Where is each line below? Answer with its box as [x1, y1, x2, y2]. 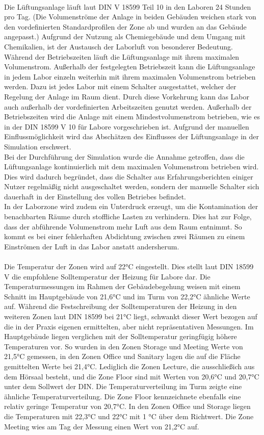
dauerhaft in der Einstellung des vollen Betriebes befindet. [4, 191, 186, 201]
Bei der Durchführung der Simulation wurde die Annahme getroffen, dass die [4, 151, 245, 162]
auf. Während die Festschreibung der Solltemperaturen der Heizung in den [4, 301, 237, 312]
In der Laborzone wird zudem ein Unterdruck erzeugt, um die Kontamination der [4, 201, 258, 212]
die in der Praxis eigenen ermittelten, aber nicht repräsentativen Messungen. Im [4, 321, 254, 331]
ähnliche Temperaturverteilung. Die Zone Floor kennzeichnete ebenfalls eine [4, 391, 241, 401]
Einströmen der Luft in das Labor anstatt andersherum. [4, 241, 179, 251]
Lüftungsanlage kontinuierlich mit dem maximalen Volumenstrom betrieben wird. [4, 161, 259, 172]
